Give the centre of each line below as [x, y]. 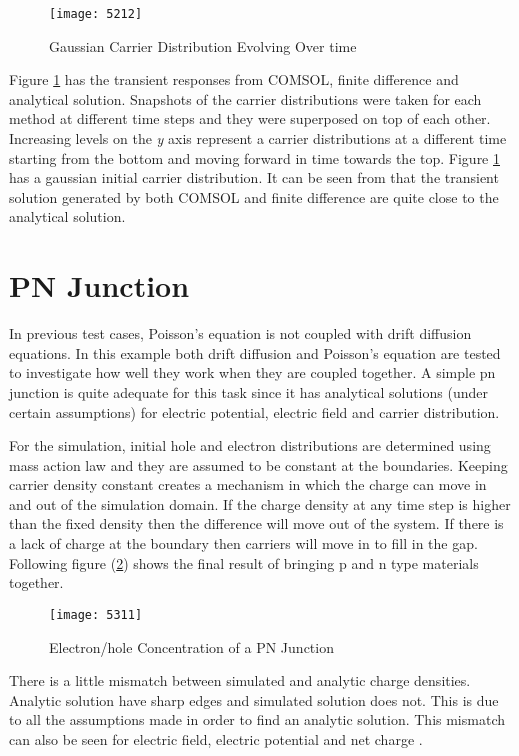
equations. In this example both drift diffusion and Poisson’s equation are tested [255, 352]
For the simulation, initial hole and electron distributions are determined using [250, 445]
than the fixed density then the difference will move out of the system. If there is [256, 523]
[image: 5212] [96, 14]
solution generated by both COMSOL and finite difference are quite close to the [254, 196]
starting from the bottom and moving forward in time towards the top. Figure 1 [254, 157]
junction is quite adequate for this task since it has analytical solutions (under [248, 391]
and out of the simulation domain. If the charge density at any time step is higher [260, 503]
